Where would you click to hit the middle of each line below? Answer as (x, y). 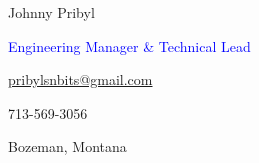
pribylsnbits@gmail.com (80, 79)
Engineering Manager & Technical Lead (129, 45)
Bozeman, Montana (67, 146)
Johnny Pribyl (51, 12)
